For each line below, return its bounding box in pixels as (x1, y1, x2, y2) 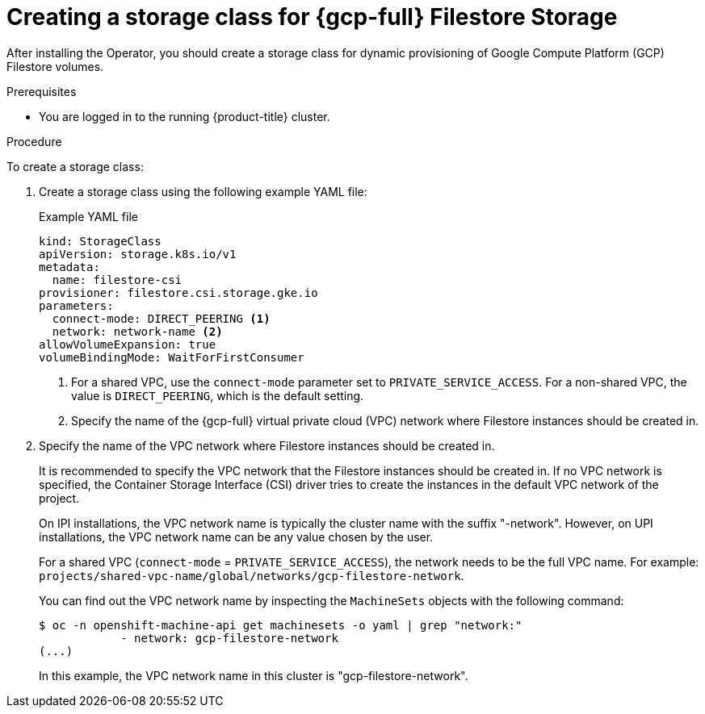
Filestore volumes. (6, 59, 104, 73)
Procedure (6, 134, 62, 148)
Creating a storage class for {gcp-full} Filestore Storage (6, 3, 618, 31)
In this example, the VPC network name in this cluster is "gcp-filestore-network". (39, 668, 468, 683)
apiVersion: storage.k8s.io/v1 (39, 247, 237, 261)
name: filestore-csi (52, 273, 183, 286)
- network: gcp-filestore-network (120, 631, 338, 645)
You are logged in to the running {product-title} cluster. (39, 109, 330, 123)
